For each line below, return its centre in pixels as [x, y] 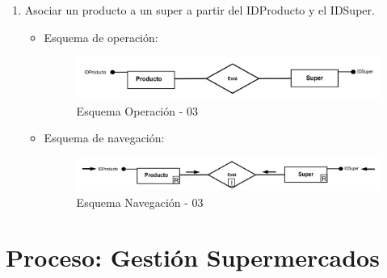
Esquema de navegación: [104, 138]
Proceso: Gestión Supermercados [193, 257]
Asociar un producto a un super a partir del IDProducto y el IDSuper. [200, 10]
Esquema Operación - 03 [137, 110]
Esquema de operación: [101, 37]
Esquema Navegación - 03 [140, 202]
